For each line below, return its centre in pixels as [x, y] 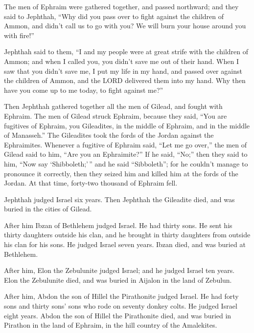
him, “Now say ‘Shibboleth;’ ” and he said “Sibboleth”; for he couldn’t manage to [126, 163]
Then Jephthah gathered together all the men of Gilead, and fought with [113, 106]
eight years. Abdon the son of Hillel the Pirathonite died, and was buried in [118, 315]
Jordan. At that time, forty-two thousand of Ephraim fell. [91, 183]
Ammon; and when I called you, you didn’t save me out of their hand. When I [122, 61]
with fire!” [19, 35]
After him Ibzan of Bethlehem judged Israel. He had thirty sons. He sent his [118, 225]
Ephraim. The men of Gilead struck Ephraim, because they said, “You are [115, 115]
